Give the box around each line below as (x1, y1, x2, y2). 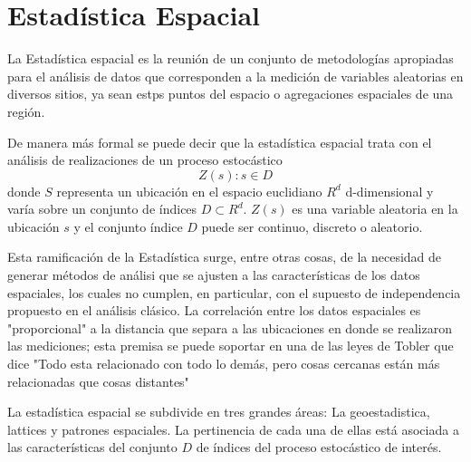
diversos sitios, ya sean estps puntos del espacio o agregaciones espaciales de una (7, 84, 454, 103)
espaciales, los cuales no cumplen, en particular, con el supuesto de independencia (7, 283, 461, 302)
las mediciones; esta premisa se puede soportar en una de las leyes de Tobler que (7, 336, 454, 355)
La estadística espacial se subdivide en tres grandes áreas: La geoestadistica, (7, 402, 430, 421)
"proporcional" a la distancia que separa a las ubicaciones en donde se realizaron (7, 318, 452, 337)
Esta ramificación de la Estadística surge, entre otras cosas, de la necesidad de (7, 247, 442, 266)
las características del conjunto (7, 438, 178, 457)
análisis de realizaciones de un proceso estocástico (7, 150, 283, 169)
